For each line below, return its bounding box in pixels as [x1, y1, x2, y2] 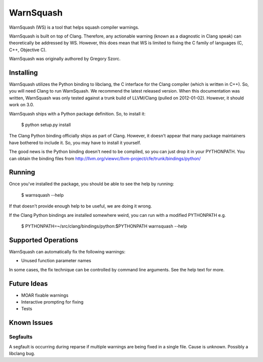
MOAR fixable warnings [21, 292, 69, 298]
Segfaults [9, 334, 33, 341]
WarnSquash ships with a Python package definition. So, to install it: [9, 111, 146, 116]
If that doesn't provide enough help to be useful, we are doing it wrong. [9, 203, 152, 209]
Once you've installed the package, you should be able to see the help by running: [9, 181, 174, 187]
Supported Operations [9, 236, 78, 244]
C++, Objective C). [9, 47, 47, 53]
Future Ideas [9, 279, 48, 287]
